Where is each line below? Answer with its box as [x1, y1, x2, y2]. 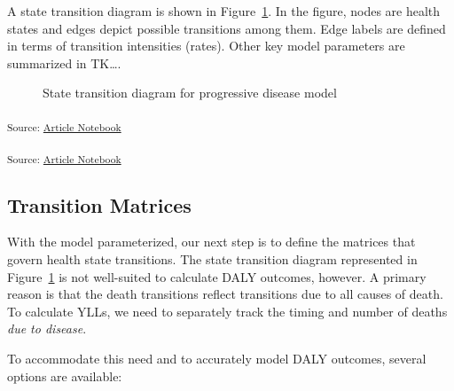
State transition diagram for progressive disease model [43, 83, 337, 102]
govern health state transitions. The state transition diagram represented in [7, 250, 418, 269]
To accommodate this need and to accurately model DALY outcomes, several [7, 348, 427, 367]
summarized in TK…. [7, 53, 121, 72]
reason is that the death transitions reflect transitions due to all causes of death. [7, 285, 443, 303]
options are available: [7, 366, 122, 385]
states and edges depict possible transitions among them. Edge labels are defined [7, 19, 446, 37]
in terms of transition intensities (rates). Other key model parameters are [7, 36, 405, 55]
